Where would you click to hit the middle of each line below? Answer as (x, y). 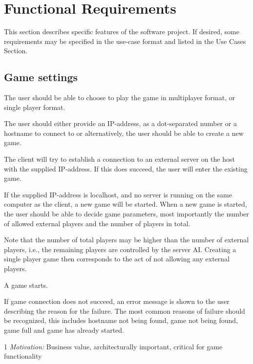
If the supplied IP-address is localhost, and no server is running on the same (118, 194)
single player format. (35, 107)
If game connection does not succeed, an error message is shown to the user (117, 301)
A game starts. (26, 285)
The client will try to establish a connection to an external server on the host (119, 159)
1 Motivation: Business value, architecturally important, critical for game (113, 346)
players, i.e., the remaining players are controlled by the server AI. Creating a (120, 249)
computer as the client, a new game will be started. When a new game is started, (126, 204)
